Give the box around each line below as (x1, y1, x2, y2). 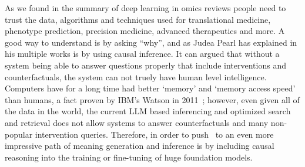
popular (5, 128, 33, 140)
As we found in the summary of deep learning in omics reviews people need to (5, 2, 286, 13)
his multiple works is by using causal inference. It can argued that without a (5, 47, 280, 60)
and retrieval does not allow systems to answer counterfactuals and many (5, 116, 269, 128)
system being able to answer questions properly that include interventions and (5, 59, 286, 71)
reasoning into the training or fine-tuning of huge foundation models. (5, 151, 253, 163)
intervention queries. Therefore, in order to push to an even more (35, 128, 274, 140)
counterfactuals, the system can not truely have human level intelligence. (5, 70, 267, 83)
